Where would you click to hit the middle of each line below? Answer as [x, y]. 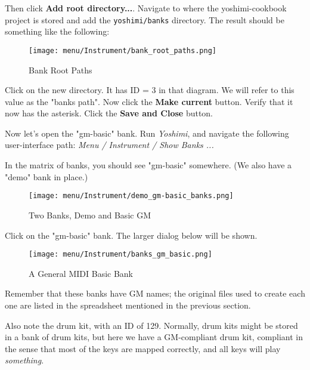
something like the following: [57, 31]
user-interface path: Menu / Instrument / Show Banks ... [109, 145]
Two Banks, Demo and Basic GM [90, 215]
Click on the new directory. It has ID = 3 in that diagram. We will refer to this [150, 90]
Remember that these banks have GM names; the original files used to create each [155, 293]
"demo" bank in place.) [46, 176]
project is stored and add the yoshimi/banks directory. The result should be [145, 19]
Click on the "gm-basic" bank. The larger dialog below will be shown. [131, 235]
